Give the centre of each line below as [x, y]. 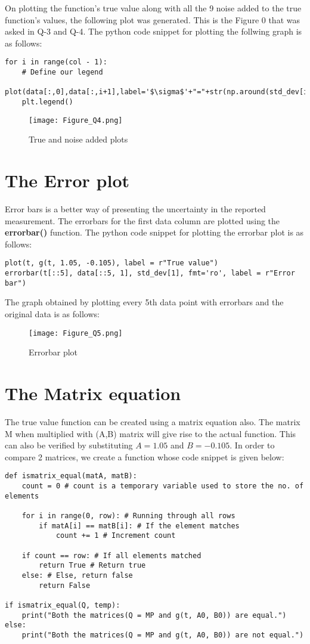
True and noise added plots [78, 139]
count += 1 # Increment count [116, 536]
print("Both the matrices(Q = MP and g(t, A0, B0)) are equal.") [154, 615]
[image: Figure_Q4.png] [76, 120]
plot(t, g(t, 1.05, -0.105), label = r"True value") [111, 263]
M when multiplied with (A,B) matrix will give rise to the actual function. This [151, 433]
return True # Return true [92, 566]
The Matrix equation [93, 393]
